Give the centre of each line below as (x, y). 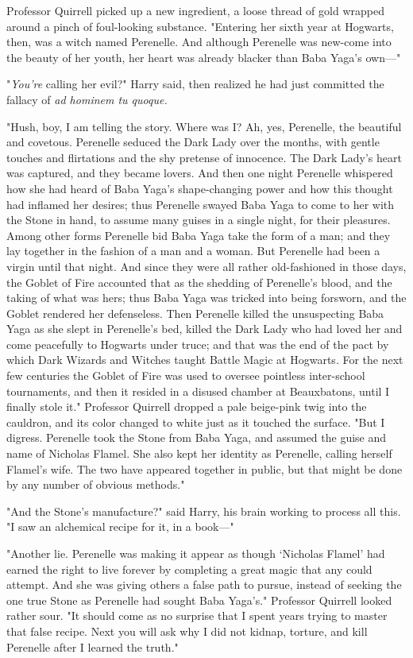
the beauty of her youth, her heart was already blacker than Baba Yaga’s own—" (204, 57)
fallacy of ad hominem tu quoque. (87, 99)
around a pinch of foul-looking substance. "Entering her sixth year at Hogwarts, (200, 26)
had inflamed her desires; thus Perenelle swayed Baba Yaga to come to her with (201, 204)
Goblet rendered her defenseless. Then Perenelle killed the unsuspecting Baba (195, 313)
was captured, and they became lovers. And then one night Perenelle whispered (200, 173)
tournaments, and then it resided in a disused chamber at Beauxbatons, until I (198, 391)
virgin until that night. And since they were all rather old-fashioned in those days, (206, 266)
